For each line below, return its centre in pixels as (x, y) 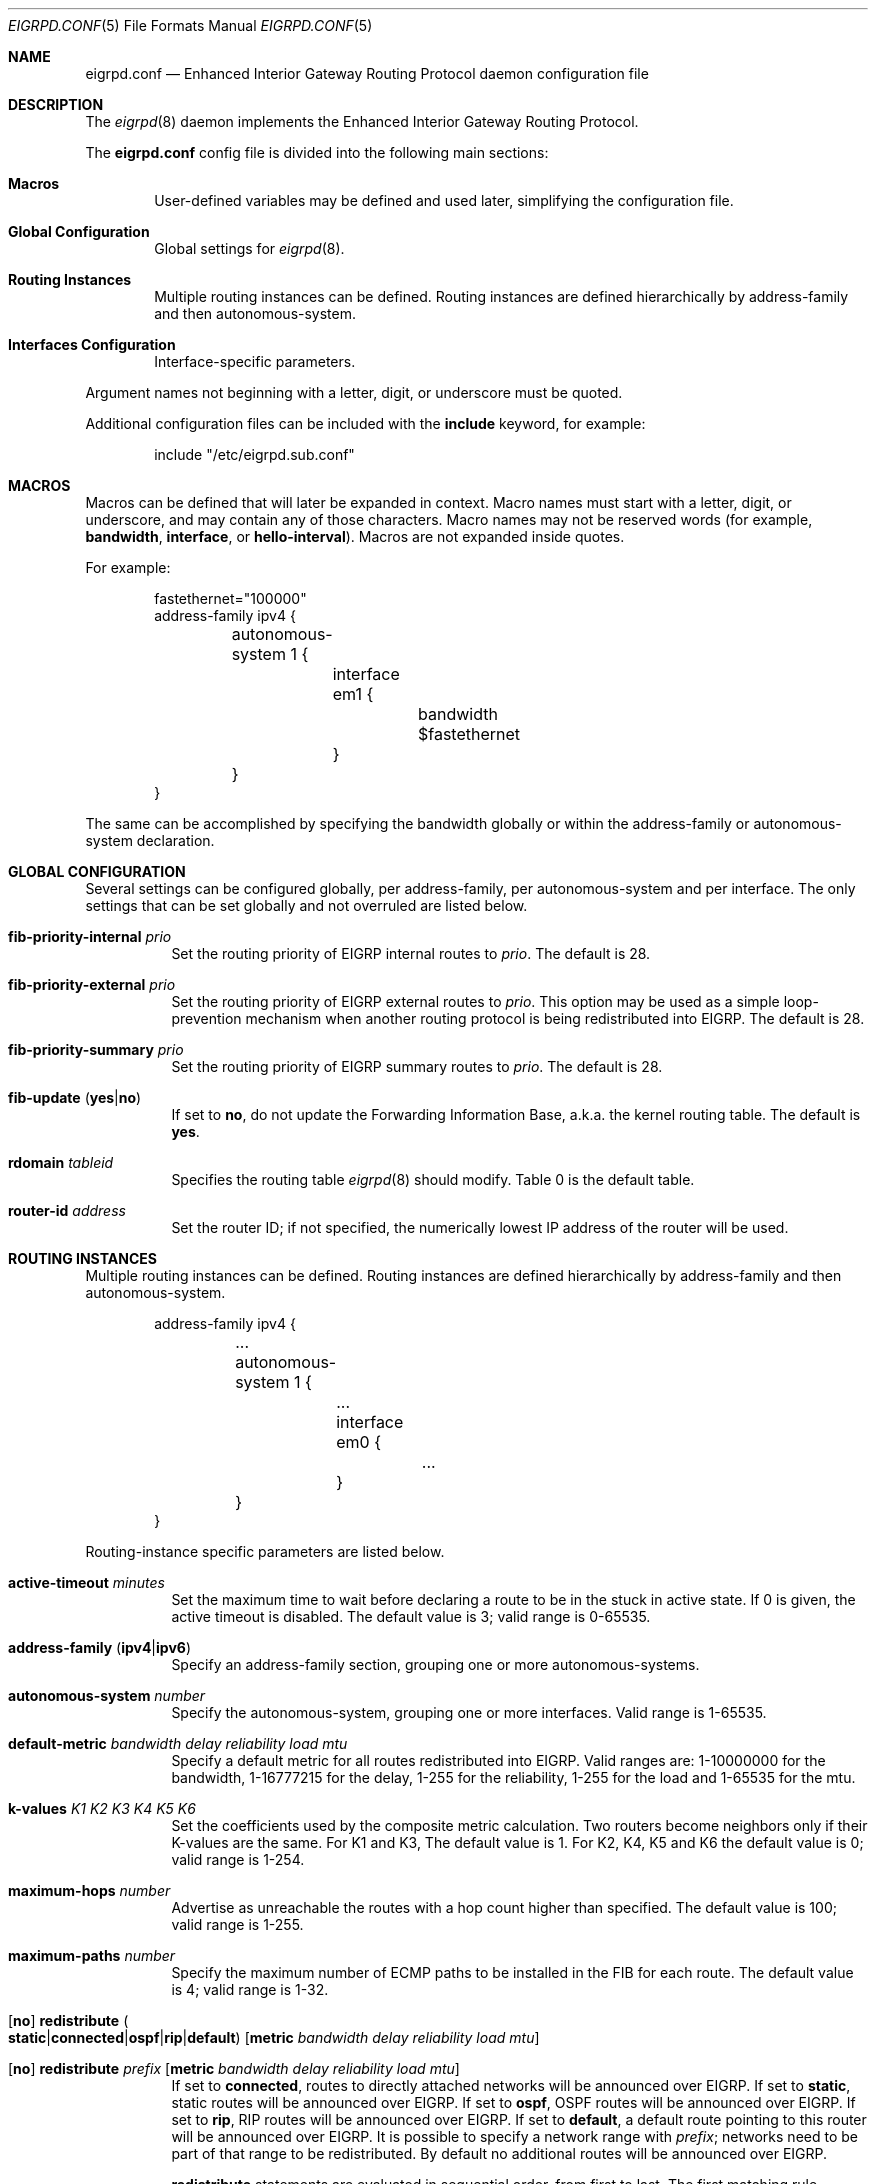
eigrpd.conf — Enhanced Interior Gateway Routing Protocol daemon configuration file (367, 73)
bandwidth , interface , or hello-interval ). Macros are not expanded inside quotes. (355, 536)
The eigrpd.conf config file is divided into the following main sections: (317, 152)
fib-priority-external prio (92, 984)
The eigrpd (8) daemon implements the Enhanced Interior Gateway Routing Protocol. (362, 121)
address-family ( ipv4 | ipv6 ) (99, 1647)
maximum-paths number (92, 1955)
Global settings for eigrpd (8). (249, 248)
